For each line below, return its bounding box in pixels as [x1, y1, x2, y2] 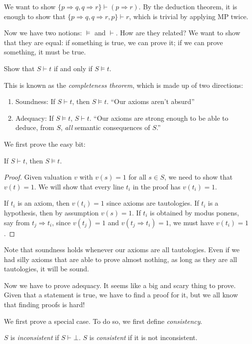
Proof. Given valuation [4, 172, 72, 182]
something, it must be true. [4, 47, 86, 57]
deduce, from [15, 122, 54, 132]
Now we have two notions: [4, 27, 82, 38]
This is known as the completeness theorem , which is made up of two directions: [4, 79, 243, 90]
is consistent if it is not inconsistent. [89, 332, 198, 343]
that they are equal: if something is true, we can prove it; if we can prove [4, 37, 223, 47]
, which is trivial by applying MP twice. [129, 11, 249, 21]
